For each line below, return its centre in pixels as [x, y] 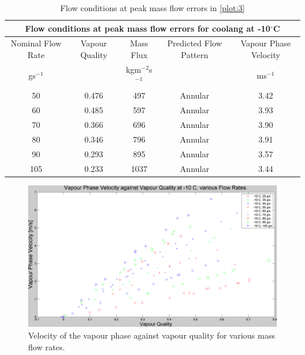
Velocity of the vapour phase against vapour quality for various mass [152, 335]
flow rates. [47, 346]
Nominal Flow [36, 43]
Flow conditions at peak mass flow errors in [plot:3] [152, 8]
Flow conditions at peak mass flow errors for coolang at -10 [148, 28]
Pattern [195, 55]
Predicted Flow [195, 43]
